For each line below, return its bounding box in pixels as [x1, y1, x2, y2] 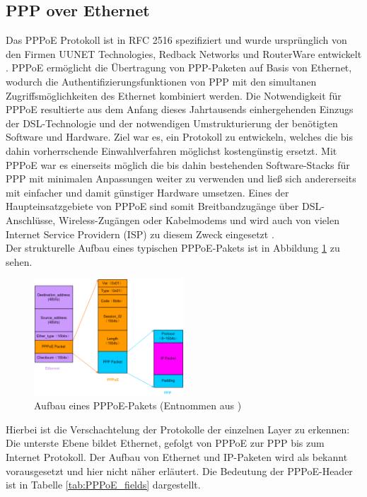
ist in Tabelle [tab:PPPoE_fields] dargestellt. [6, 477, 201, 492]
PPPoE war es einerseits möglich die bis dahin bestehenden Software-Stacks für [6, 157, 350, 172]
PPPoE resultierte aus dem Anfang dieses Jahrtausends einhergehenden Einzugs [6, 102, 354, 117]
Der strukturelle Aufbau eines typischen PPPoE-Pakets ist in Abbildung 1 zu [6, 240, 340, 255]
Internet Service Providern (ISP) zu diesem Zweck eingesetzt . [6, 226, 274, 241]
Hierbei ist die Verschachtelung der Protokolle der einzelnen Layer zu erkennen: [6, 421, 350, 436]
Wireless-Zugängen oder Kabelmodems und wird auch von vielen [58, 212, 339, 227]
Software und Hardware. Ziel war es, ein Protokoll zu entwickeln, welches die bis [6, 129, 353, 144]
